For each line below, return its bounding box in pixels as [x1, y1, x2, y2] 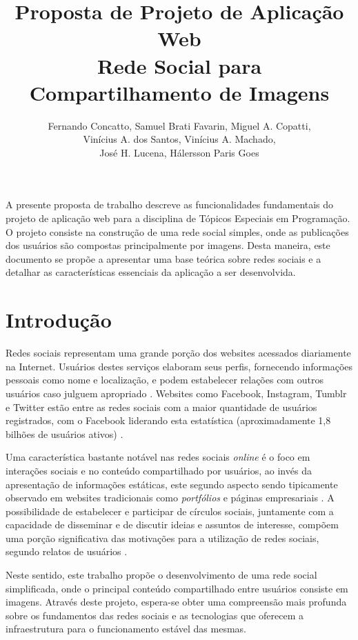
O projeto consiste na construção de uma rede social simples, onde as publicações [6, 224, 349, 239]
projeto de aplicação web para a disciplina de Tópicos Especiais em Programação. [6, 211, 350, 226]
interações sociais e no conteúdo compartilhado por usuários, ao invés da [6, 463, 312, 477]
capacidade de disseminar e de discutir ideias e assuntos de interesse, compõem [6, 517, 339, 532]
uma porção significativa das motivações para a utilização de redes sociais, [6, 530, 319, 545]
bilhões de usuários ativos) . [6, 426, 123, 441]
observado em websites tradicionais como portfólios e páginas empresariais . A [6, 490, 335, 505]
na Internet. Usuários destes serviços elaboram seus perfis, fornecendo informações [6, 359, 353, 373]
